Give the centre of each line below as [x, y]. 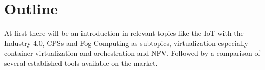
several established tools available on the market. [81, 63]
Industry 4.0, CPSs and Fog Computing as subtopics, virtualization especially [126, 43]
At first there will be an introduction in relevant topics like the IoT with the [124, 33]
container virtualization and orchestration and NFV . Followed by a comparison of [132, 53]
